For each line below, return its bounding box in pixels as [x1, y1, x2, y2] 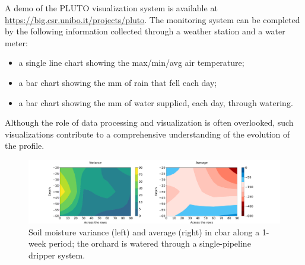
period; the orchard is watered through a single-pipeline [49, 237, 251, 250]
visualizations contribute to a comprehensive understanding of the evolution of [5, 127, 290, 140]
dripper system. [28, 248, 85, 261]
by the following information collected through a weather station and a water [5, 25, 285, 37]
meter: [5, 36, 28, 49]
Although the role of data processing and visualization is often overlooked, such [5, 116, 294, 129]
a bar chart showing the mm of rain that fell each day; [18, 76, 217, 88]
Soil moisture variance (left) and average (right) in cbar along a [28, 225, 260, 238]
